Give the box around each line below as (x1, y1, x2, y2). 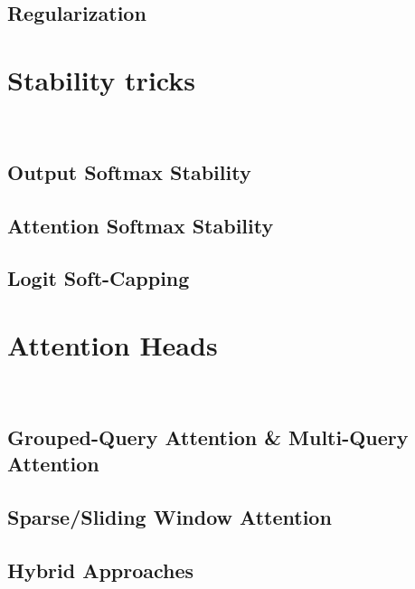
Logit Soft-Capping (7, 264, 190, 292)
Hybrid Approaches (7, 556, 194, 584)
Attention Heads (7, 327, 218, 364)
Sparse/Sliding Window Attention (7, 503, 332, 531)
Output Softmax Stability (7, 157, 251, 185)
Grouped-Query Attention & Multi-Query (7, 423, 409, 451)
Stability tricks (7, 61, 195, 98)
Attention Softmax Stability (7, 211, 274, 239)
